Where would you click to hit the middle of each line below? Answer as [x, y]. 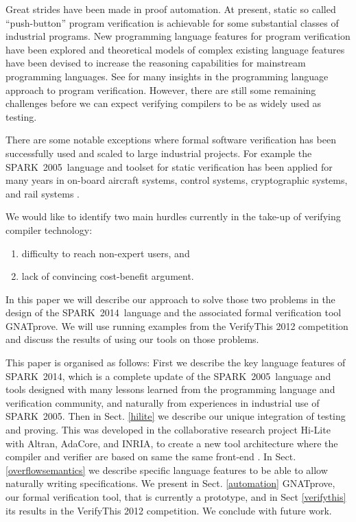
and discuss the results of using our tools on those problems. [132, 339]
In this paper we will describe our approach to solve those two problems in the [170, 299]
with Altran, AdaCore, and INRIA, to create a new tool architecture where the [172, 443]
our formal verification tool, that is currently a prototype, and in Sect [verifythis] [176, 497]
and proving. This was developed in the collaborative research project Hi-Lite [168, 430]
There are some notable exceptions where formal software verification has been [171, 140]
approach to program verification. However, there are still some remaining [161, 90]
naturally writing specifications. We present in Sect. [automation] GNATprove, [170, 483]
